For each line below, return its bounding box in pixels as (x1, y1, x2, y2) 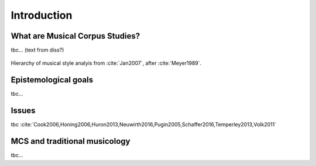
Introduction (11, 9, 73, 22)
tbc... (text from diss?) (11, 47, 64, 54)
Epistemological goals (11, 75, 94, 85)
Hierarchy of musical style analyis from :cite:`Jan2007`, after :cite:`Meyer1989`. (11, 60, 202, 67)
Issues (11, 106, 36, 116)
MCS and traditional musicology (11, 136, 130, 146)
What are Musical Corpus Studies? (11, 31, 140, 41)
